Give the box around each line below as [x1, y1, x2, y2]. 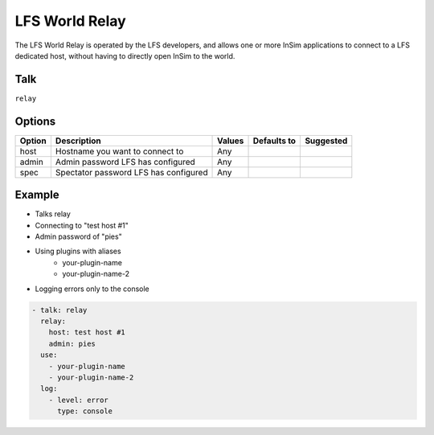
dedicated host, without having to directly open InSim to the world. [14, 51, 235, 60]
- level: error [48, 395, 108, 404]
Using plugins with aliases [35, 246, 121, 256]
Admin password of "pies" [35, 232, 122, 241]
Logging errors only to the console [35, 284, 150, 293]
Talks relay [35, 209, 72, 219]
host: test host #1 [48, 328, 126, 337]
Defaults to [252, 135, 297, 146]
